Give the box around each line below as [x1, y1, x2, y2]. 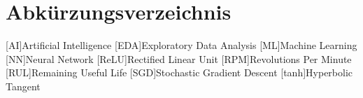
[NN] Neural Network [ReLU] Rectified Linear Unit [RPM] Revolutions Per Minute [6, 51, 352, 66]
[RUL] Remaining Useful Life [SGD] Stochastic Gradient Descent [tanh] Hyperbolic [6, 65, 353, 80]
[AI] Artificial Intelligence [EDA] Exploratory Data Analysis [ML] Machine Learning [6, 38, 357, 52]
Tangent [6, 78, 41, 93]
